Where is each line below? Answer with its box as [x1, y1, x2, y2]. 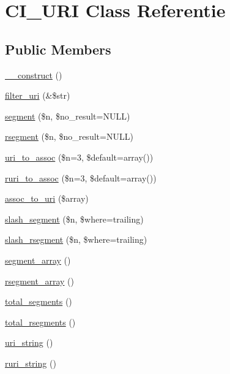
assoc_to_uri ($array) [5, 192, 89, 205]
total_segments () [5, 295, 72, 308]
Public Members [5, 39, 111, 58]
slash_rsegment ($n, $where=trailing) [5, 233, 147, 246]
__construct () [5, 68, 62, 81]
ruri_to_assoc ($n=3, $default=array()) [5, 171, 157, 184]
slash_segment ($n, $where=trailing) [5, 212, 144, 225]
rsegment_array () [5, 274, 74, 287]
